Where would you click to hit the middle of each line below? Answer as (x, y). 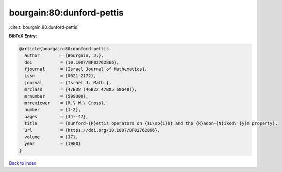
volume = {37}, (51, 137)
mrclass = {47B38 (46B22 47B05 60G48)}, (81, 89)
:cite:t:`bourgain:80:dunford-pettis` (44, 27)
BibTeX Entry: (23, 36)
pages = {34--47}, (57, 117)
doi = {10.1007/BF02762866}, (72, 62)
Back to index (23, 163)
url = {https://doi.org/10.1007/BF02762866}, (92, 130)
